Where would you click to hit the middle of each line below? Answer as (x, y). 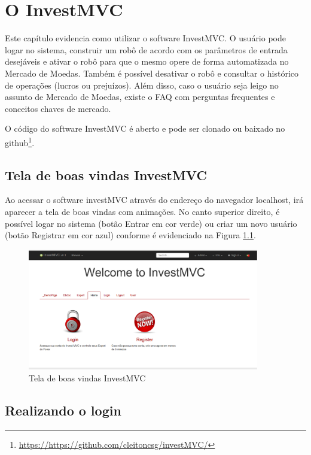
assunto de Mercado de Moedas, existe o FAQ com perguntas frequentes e (140, 97)
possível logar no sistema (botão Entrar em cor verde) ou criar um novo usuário (151, 223)
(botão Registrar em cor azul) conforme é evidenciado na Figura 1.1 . (130, 235)
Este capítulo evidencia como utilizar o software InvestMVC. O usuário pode (145, 38)
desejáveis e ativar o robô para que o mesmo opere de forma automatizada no (147, 61)
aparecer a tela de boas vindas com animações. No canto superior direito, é (142, 211)
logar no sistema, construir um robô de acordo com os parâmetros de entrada (146, 49)
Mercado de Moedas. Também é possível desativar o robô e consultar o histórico (152, 73)
